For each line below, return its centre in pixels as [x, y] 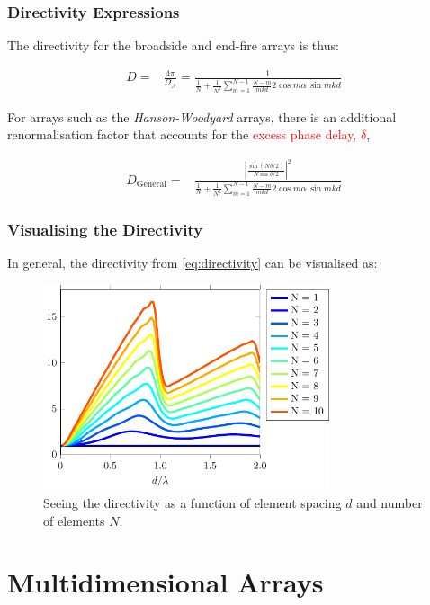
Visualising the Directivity [105, 229]
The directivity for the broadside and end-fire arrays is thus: [173, 45]
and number [390, 503]
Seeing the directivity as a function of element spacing [193, 503]
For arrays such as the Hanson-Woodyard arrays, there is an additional [202, 116]
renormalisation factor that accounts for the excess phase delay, [182, 134]
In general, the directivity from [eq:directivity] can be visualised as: [193, 263]
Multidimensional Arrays [166, 582]
